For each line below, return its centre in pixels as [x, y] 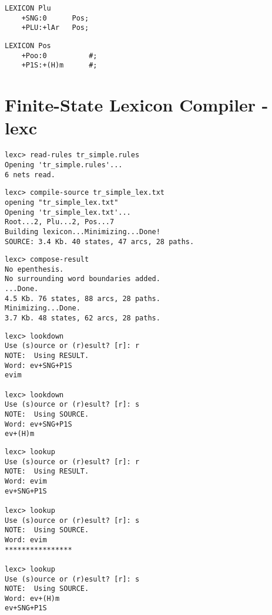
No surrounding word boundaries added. [83, 279]
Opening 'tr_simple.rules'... [64, 165]
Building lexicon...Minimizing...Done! [83, 232]
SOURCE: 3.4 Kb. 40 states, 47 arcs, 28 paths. [100, 241]
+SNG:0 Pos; [55, 18]
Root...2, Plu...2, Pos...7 [60, 222]
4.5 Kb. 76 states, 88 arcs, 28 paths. [83, 298]
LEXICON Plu [28, 8]
